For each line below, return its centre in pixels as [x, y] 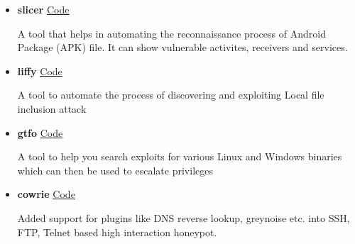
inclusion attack [52, 108]
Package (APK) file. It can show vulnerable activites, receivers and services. [182, 47]
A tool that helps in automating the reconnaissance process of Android [171, 33]
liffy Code [40, 71]
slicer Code [43, 9]
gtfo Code [40, 132]
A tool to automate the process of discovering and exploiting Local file [171, 95]
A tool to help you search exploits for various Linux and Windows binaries [180, 156]
